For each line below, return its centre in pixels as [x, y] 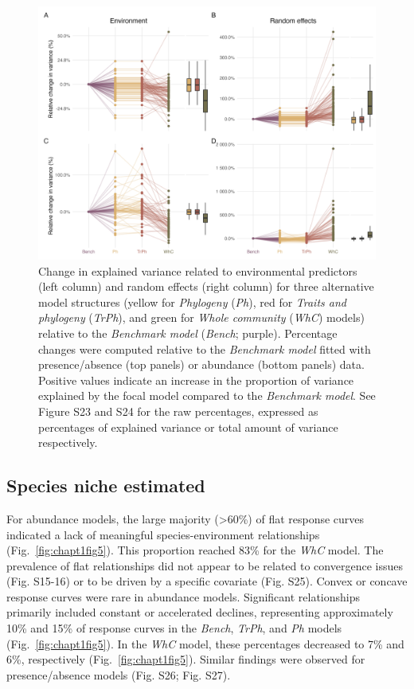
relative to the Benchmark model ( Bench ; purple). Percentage [188, 333]
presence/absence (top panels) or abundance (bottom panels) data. [201, 364]
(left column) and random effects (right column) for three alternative [206, 286]
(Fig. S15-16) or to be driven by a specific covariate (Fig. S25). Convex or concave [207, 581]
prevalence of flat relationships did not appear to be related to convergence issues [205, 565]
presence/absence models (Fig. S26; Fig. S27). [119, 674]
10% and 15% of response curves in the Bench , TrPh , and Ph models [174, 628]
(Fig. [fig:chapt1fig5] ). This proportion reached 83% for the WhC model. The [195, 550]
